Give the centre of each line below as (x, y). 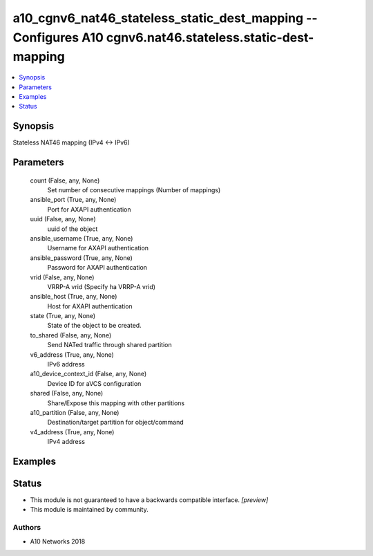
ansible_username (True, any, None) (82, 238)
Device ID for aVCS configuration (94, 383)
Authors (27, 528)
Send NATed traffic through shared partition (109, 345)
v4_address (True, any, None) (72, 432)
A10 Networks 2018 (58, 541)
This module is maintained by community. (89, 510)
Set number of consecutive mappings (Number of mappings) (134, 190)
